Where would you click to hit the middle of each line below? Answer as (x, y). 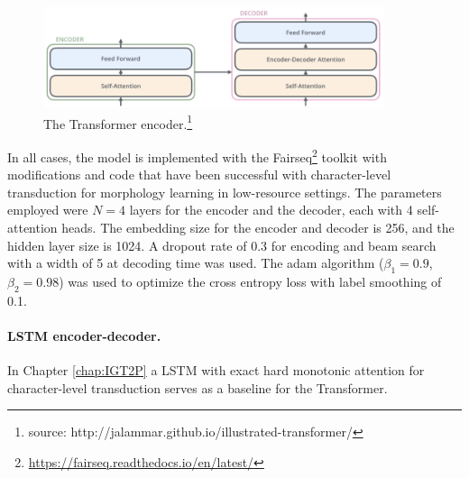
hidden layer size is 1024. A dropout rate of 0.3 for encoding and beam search (222, 245)
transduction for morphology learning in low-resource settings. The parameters (225, 192)
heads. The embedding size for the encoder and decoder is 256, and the (258, 227)
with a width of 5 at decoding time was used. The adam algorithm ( (196, 263)
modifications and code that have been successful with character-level (199, 175)
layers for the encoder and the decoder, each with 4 (271, 210)
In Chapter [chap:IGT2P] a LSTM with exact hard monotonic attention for (216, 370)
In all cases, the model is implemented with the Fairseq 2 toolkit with (197, 155)
